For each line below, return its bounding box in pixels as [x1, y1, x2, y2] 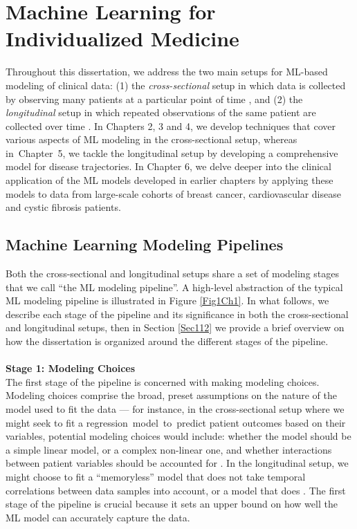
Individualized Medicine [6, 24, 239, 53]
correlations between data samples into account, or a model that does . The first [6, 483, 346, 497]
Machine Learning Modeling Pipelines [6, 234, 284, 255]
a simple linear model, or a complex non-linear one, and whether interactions [6, 442, 332, 456]
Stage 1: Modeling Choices [6, 361, 136, 375]
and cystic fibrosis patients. [6, 200, 121, 214]
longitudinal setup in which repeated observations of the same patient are [6, 105, 316, 120]
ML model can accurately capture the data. [6, 510, 190, 524]
